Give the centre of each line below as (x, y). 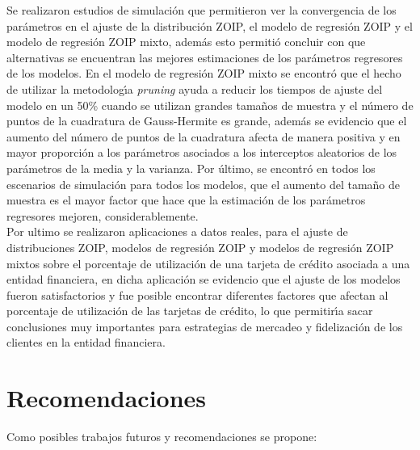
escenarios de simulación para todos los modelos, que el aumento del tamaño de (203, 184)
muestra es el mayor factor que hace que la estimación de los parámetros (186, 200)
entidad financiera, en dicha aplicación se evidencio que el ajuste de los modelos (204, 279)
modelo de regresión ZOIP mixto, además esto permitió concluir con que (186, 42)
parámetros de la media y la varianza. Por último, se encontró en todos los (191, 168)
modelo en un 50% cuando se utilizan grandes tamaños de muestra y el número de (210, 105)
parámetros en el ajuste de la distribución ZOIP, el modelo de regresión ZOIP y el (210, 25)
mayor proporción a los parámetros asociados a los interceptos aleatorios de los (202, 152)
